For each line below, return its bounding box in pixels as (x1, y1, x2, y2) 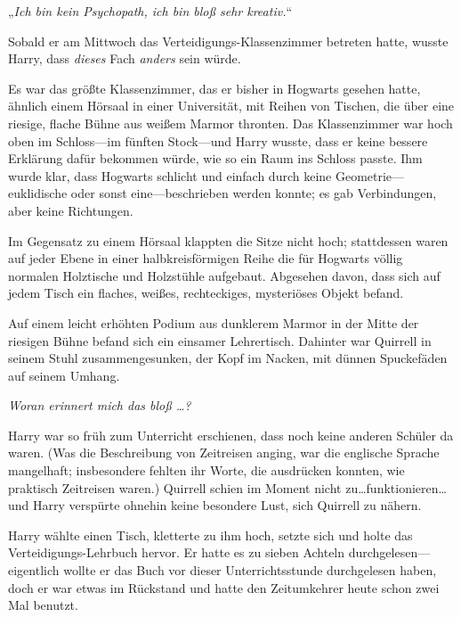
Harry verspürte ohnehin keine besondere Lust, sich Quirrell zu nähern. (33, 496, 422, 514)
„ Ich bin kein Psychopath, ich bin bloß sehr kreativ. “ (8, 2, 293, 20)
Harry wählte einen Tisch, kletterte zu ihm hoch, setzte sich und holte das (8, 525, 413, 544)
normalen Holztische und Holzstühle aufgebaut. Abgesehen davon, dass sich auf (8, 266, 441, 284)
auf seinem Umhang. (8, 366, 120, 384)
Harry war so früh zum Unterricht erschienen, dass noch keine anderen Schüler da (8, 425, 454, 444)
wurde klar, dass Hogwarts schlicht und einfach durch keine (8, 166, 332, 185)
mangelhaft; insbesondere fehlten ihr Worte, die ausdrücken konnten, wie (8, 461, 405, 480)
